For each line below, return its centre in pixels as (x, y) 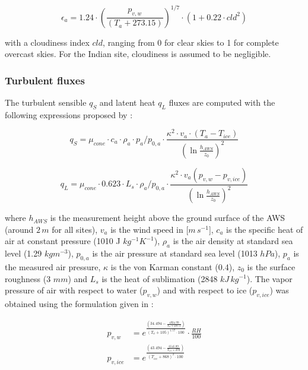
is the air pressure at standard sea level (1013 (175, 253)
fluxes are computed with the (222, 102)
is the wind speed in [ (150, 229)
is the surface (271, 266)
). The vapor (269, 278)
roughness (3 (28, 278)
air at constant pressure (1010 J (63, 241)
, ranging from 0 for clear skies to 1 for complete (191, 42)
